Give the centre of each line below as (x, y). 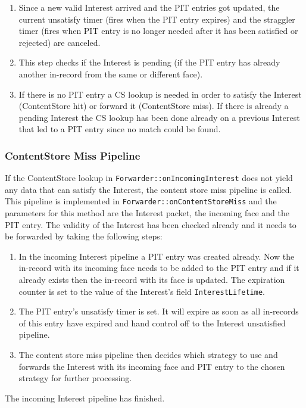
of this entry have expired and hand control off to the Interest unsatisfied (152, 323)
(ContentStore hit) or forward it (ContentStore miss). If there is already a (154, 106)
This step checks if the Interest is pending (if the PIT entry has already (149, 62)
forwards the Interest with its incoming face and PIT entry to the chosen (152, 366)
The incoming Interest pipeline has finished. (85, 398)
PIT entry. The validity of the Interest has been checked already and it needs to (151, 224)
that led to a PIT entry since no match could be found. (120, 129)
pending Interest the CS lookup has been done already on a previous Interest (159, 117)
